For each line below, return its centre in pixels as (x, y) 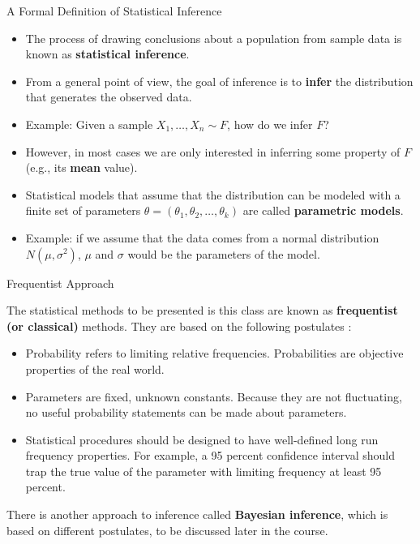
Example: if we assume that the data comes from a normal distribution (202, 237)
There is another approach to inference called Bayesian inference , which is (197, 514)
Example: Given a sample (89, 124)
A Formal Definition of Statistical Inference (114, 11)
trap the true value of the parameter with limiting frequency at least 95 (204, 471)
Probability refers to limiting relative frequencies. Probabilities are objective (214, 353)
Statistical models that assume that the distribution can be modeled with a (213, 194)
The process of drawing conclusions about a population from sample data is (214, 38)
